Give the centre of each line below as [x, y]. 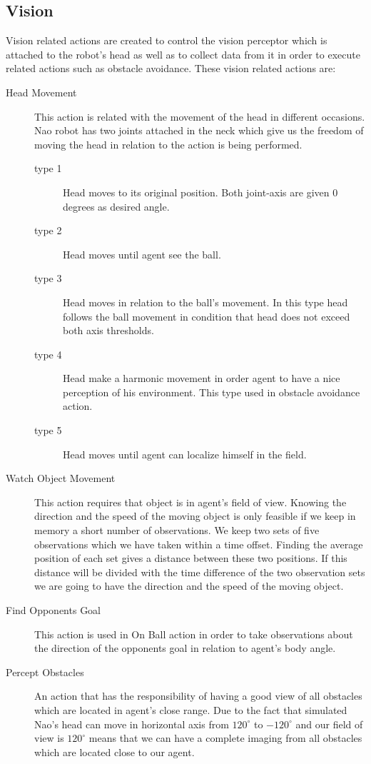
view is [49, 738]
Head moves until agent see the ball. [142, 254]
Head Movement [41, 92]
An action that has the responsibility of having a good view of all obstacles [198, 696]
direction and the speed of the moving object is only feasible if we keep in [195, 516]
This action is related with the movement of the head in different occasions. [200, 116]
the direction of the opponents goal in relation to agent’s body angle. [185, 648]
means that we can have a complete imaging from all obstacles [225, 738]
